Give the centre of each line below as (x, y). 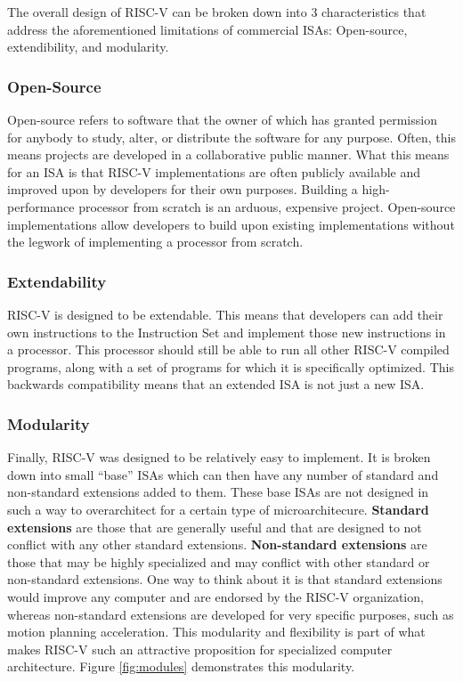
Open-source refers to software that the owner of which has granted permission (222, 119)
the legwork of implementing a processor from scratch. (155, 242)
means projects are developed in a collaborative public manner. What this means (228, 154)
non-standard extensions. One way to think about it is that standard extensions (225, 579)
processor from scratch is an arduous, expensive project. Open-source (267, 206)
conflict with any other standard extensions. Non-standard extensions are (217, 544)
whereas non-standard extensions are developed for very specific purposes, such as (231, 614)
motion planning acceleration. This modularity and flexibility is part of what (216, 632)
